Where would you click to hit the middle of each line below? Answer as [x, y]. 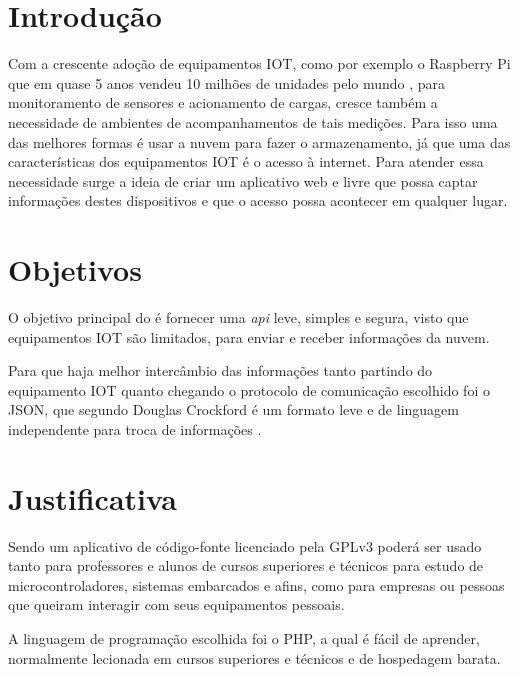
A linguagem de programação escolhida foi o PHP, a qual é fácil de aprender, [244, 638]
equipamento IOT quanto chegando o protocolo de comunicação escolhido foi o [249, 389]
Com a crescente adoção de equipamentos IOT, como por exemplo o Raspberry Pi [259, 63]
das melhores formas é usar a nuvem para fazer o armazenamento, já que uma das [259, 141]
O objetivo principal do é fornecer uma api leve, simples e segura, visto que [238, 317]
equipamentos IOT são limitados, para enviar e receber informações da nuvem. [249, 336]
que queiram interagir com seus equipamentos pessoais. [176, 604]
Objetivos [75, 269]
